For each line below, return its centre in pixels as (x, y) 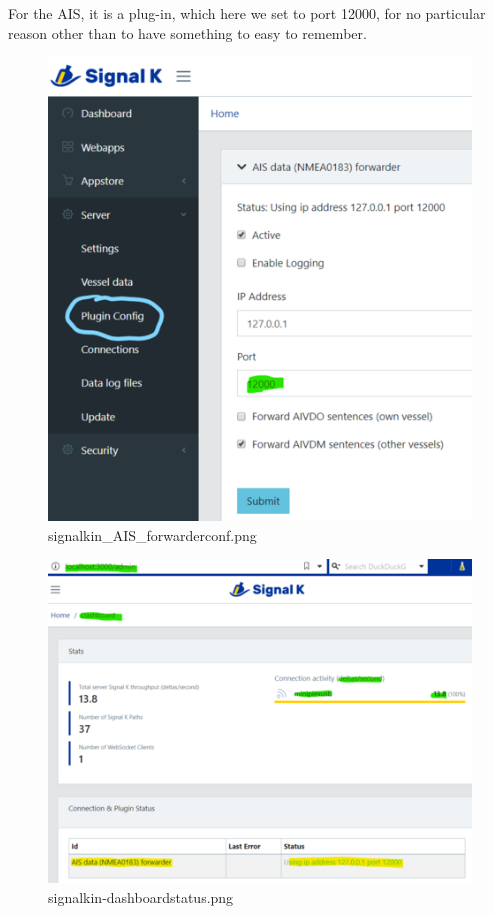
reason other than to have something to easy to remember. (187, 32)
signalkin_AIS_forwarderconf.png (152, 534)
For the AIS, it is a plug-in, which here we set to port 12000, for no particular (247, 13)
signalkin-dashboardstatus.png (141, 896)
